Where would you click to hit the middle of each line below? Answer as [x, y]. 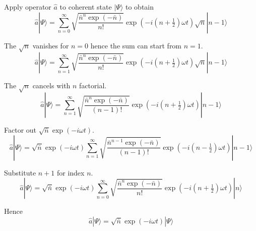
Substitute [20, 172]
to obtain [140, 7]
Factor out [20, 130]
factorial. [93, 85]
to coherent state [86, 7]
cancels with [51, 85]
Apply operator [28, 7]
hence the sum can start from [136, 45]
